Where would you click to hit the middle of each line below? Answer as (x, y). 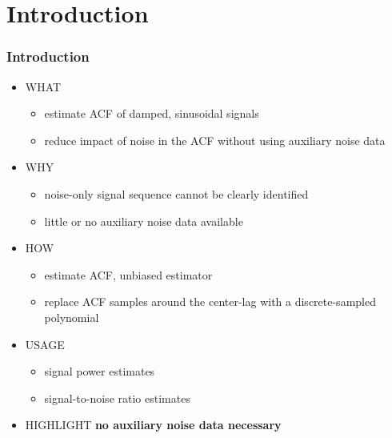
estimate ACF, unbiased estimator (128, 274)
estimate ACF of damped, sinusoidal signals (152, 113)
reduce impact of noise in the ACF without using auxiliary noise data (215, 140)
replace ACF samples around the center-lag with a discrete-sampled (210, 301)
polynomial (72, 317)
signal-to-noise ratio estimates (117, 398)
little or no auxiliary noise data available (144, 221)
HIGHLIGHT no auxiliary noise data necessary (153, 425)
